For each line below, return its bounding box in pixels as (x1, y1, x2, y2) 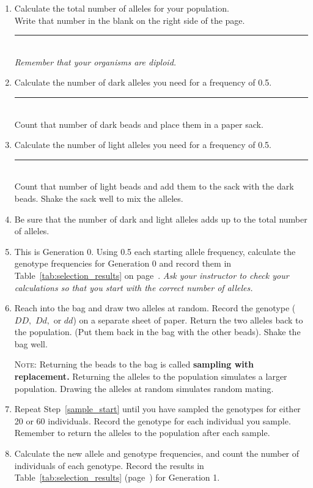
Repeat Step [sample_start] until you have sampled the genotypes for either (14, 402, 301, 415)
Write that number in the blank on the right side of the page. (14, 13, 245, 26)
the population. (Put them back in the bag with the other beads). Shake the (14, 325, 301, 338)
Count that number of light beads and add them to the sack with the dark (14, 180, 294, 193)
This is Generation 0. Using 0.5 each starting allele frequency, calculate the (14, 245, 296, 257)
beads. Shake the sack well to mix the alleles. (14, 191, 183, 204)
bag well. (14, 337, 48, 350)
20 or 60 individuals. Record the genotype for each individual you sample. (14, 414, 291, 427)
